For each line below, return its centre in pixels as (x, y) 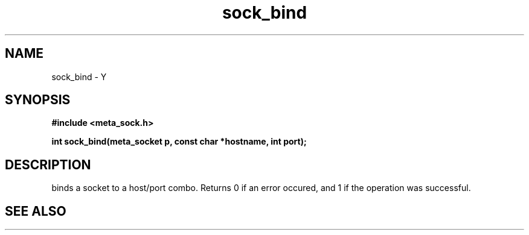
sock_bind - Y (79, 77)
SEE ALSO (36, 211)
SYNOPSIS (38, 100)
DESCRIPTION (48, 164)
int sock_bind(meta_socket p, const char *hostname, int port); (179, 142)
